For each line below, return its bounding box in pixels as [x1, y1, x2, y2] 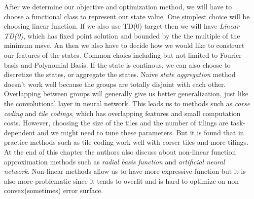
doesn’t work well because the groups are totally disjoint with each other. [4, 79, 226, 89]
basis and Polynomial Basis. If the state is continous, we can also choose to [4, 59, 231, 70]
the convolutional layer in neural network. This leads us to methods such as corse [4, 98, 250, 108]
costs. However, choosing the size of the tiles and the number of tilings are [4, 118, 228, 128]
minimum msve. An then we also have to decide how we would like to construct [4, 40, 245, 50]
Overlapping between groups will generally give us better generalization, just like [4, 88, 249, 99]
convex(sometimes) [4, 185, 61, 196]
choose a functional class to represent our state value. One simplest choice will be [4, 11, 250, 21]
